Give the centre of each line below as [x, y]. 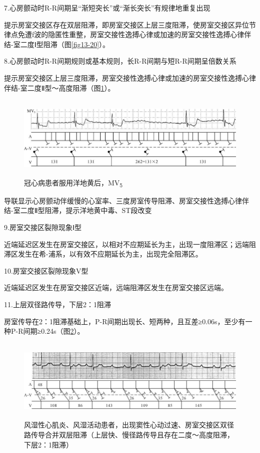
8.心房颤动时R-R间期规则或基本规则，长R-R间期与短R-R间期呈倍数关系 [120, 61]
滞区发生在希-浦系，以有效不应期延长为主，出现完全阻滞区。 [103, 254]
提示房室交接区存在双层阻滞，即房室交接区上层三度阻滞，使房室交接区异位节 [130, 24]
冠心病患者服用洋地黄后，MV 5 [73, 183]
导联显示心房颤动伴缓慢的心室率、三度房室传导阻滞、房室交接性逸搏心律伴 [126, 200]
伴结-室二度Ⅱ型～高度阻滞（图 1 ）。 [59, 87]
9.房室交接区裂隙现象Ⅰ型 [43, 227]
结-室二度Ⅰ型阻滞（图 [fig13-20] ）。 [57, 44]
